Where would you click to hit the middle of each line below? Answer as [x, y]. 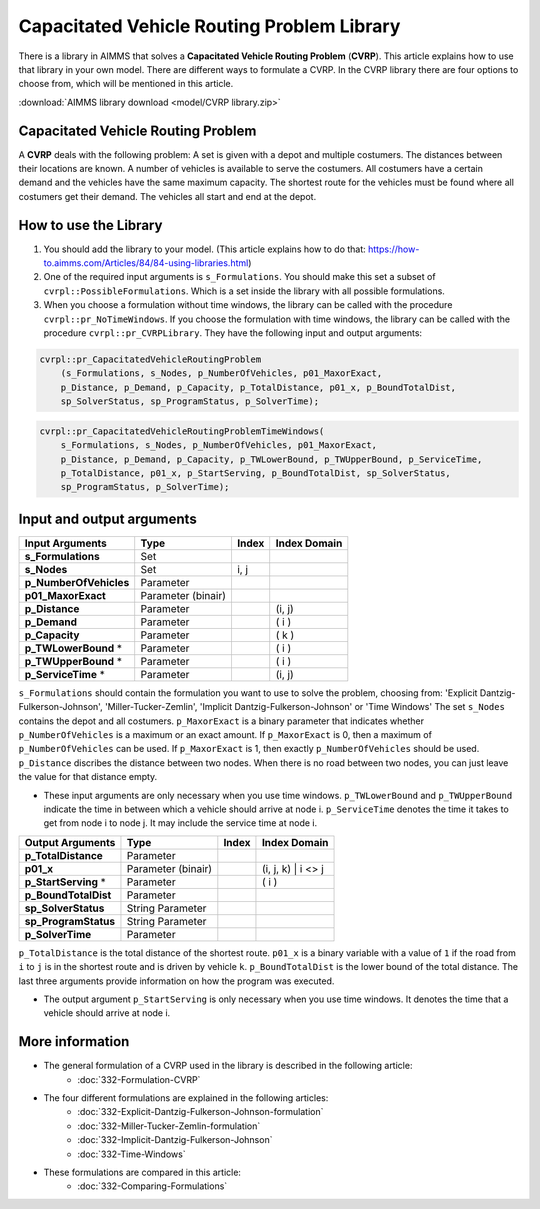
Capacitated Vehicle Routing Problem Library [209, 26]
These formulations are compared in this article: [142, 1172]
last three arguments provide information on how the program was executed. [176, 981]
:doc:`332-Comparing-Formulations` [152, 1186]
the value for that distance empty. [88, 777]
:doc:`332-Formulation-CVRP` [139, 1079]
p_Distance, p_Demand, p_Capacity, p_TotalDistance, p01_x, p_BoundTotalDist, [258, 387]
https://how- [393, 249]
